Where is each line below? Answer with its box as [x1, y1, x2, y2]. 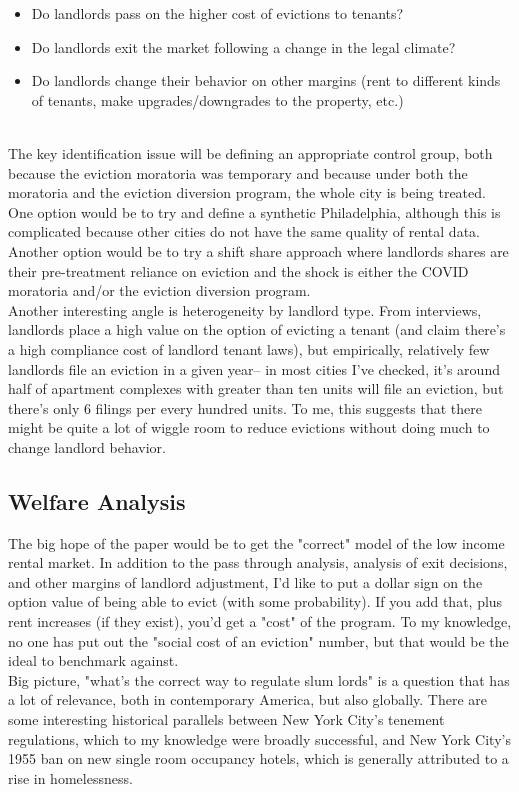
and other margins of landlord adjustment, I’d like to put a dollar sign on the [8, 571, 483, 592]
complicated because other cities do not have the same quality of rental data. [8, 221, 480, 242]
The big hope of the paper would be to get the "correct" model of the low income [8, 532, 505, 553]
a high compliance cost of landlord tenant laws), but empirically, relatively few [8, 338, 490, 359]
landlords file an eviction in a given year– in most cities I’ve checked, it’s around [8, 358, 500, 379]
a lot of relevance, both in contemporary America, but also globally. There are [8, 689, 488, 710]
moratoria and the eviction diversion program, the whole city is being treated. [8, 182, 486, 203]
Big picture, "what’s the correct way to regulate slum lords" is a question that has [8, 669, 510, 690]
